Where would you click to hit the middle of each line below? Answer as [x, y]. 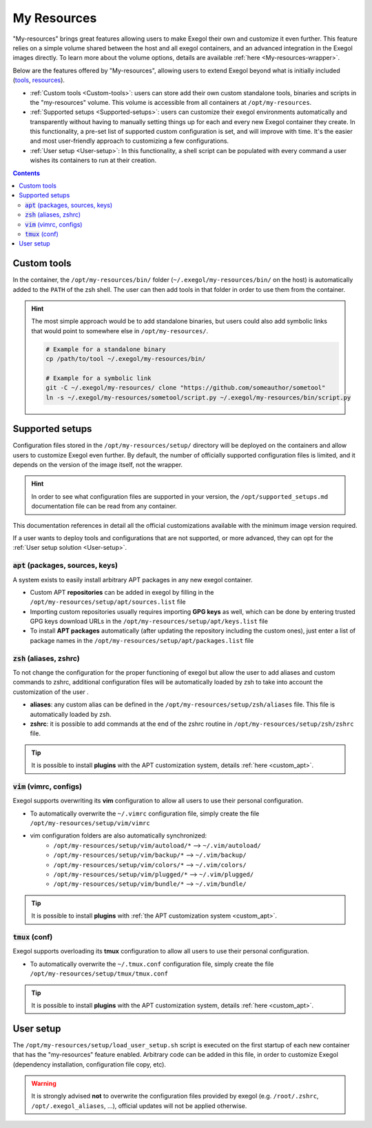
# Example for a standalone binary [106, 349]
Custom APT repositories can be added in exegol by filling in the [122, 592]
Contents [27, 173]
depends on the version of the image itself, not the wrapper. [97, 465]
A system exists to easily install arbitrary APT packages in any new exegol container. [133, 580]
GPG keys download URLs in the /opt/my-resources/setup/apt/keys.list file [149, 622]
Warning [44, 1083]
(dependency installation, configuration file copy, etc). [90, 1064]
